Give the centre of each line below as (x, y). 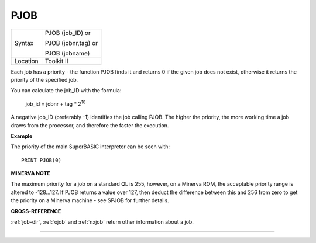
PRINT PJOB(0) (41, 160)
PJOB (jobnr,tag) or (71, 43)
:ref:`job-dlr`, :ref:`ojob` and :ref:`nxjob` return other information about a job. (102, 222)
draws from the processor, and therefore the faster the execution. (90, 125)
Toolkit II (56, 61)
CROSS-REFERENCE (36, 211)
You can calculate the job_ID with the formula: (66, 91)
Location (26, 61)
